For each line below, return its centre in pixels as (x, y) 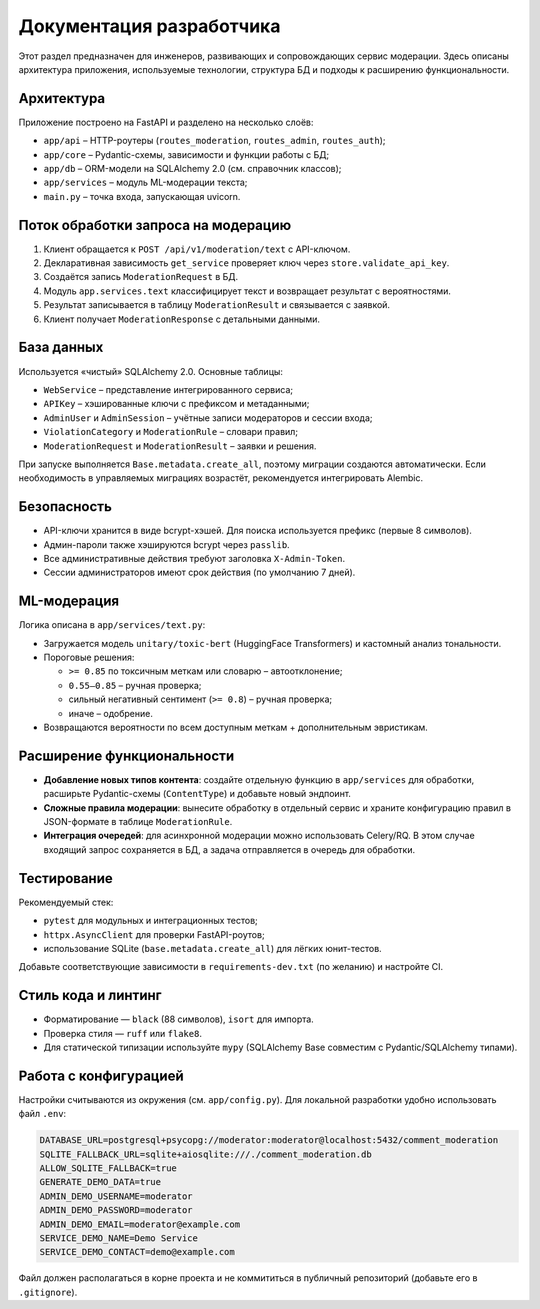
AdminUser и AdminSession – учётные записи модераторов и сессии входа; (208, 417)
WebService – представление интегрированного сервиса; (168, 389)
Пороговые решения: (89, 657)
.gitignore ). (48, 1292)
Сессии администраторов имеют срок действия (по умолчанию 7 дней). (199, 572)
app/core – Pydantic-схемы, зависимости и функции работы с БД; (186, 154)
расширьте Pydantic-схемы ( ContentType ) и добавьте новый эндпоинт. (197, 794)
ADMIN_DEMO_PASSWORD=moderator (116, 1210)
